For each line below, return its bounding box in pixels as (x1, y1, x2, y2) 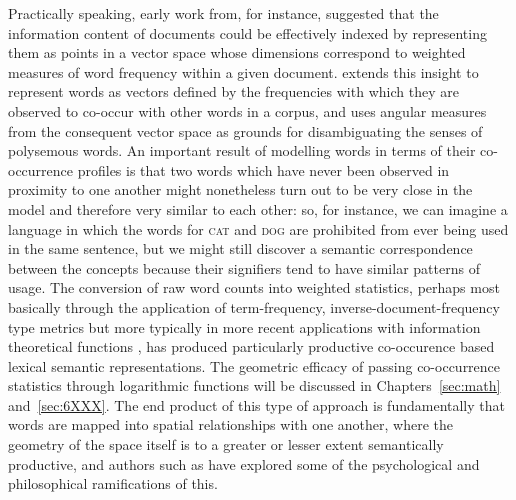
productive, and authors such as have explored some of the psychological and (8, 453, 480, 474)
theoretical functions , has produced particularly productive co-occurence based (8, 336, 495, 357)
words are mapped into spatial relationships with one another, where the (8, 414, 454, 435)
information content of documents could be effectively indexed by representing (8, 22, 487, 43)
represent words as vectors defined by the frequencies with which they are (8, 81, 459, 102)
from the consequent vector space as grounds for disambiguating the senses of (8, 120, 483, 141)
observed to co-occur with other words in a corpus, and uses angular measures (8, 100, 487, 121)
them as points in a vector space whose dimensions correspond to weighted (8, 42, 466, 63)
